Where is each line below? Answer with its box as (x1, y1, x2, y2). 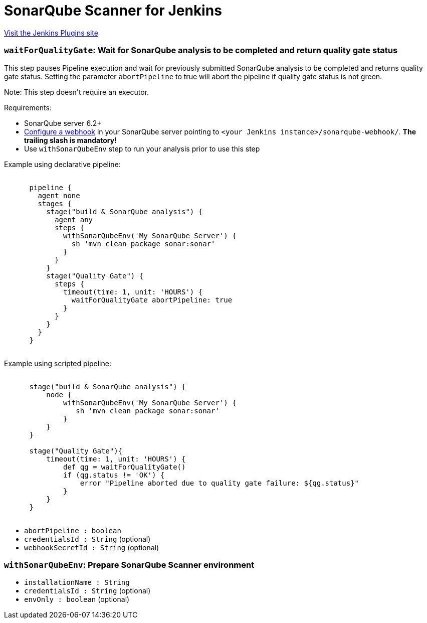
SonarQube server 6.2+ (24, 118, 102, 127)
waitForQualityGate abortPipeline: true (71, 295, 233, 304)
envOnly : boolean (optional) (24, 595, 130, 604)
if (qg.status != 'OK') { (63, 471, 165, 479)
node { (46, 390, 72, 399)
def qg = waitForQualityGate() (63, 462, 186, 471)
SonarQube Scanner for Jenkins (4, 2, 222, 19)
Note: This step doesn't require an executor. (4, 87, 149, 96)
